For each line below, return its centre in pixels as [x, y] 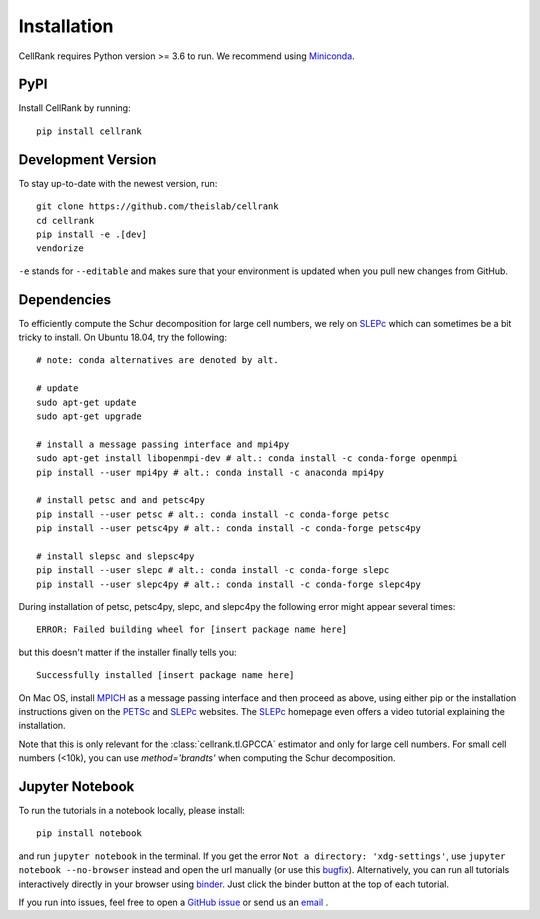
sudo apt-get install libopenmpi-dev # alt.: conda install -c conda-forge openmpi [247, 458]
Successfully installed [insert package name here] [165, 675]
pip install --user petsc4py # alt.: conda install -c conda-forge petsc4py [229, 528]
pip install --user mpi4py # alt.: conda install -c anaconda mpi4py [210, 472]
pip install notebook [89, 833]
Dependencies [65, 299]
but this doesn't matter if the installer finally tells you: [127, 652]
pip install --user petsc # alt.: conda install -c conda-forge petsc [213, 514]
